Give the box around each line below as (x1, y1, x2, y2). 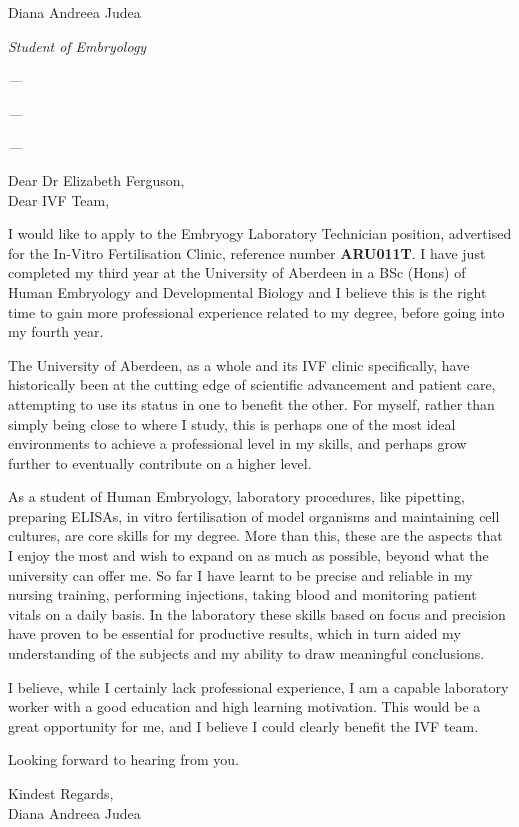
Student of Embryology (8, 35, 147, 56)
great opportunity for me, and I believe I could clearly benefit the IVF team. (8, 715, 479, 736)
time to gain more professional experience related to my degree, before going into (8, 301, 505, 322)
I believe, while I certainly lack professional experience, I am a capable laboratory (8, 676, 509, 697)
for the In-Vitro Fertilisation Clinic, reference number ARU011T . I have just (8, 242, 486, 263)
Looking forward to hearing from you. (8, 749, 239, 770)
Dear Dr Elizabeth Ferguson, (8, 169, 185, 190)
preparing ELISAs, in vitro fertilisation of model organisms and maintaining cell (8, 505, 500, 526)
